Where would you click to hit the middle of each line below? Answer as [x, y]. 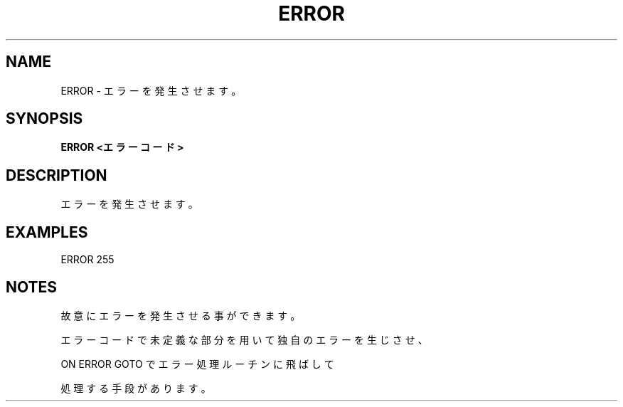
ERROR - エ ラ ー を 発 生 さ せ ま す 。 [151, 90]
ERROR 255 [87, 260]
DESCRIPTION [57, 175]
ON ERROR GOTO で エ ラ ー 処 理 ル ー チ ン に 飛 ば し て [197, 364]
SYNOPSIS [44, 119]
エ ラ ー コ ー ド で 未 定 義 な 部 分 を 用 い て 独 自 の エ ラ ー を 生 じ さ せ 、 [244, 339]
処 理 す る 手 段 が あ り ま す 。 [136, 388]
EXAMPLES [47, 232]
